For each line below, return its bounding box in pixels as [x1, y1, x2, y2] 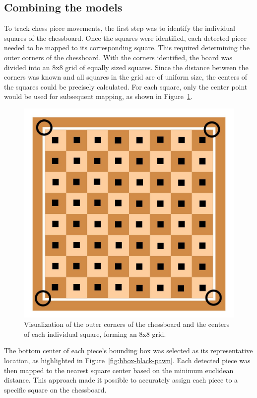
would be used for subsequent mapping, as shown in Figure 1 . [4, 91, 193, 101]
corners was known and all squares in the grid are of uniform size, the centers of [4, 72, 247, 82]
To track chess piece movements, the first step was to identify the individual [4, 23, 235, 33]
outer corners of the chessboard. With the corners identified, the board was [4, 52, 232, 62]
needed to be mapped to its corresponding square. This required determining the [4, 42, 250, 53]
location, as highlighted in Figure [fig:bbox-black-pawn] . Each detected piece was [4, 355, 251, 366]
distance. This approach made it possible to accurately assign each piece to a [4, 375, 238, 385]
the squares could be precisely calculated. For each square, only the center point [4, 81, 248, 92]
